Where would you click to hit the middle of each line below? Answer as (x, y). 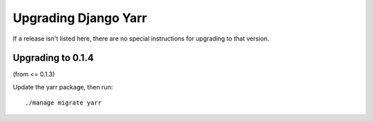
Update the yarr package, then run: (63, 87)
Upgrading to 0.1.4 (53, 58)
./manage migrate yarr (64, 103)
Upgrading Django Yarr (80, 18)
